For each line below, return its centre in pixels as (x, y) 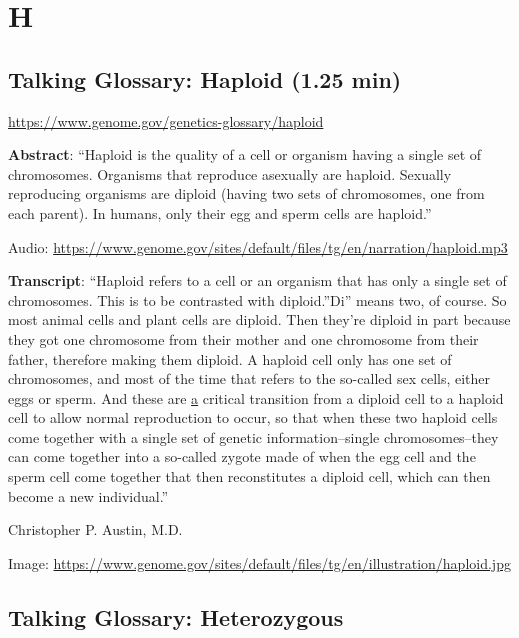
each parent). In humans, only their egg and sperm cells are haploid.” (220, 212)
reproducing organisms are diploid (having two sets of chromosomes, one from (246, 193)
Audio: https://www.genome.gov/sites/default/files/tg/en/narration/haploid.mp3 (258, 246)
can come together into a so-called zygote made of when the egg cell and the (242, 456)
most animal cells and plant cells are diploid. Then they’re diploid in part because (259, 319)
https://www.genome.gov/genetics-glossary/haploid (166, 120)
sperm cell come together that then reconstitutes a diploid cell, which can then (249, 476)
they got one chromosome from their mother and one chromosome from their (243, 338)
